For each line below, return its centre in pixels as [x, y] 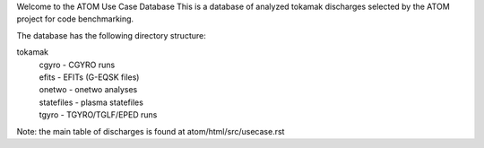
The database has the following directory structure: [111, 35]
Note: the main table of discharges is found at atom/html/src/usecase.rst [151, 131]
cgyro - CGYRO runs [77, 65]
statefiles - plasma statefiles [91, 102]
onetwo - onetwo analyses [88, 90]
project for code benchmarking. [75, 19]
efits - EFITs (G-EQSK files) [89, 77]
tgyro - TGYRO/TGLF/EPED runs [98, 115]
